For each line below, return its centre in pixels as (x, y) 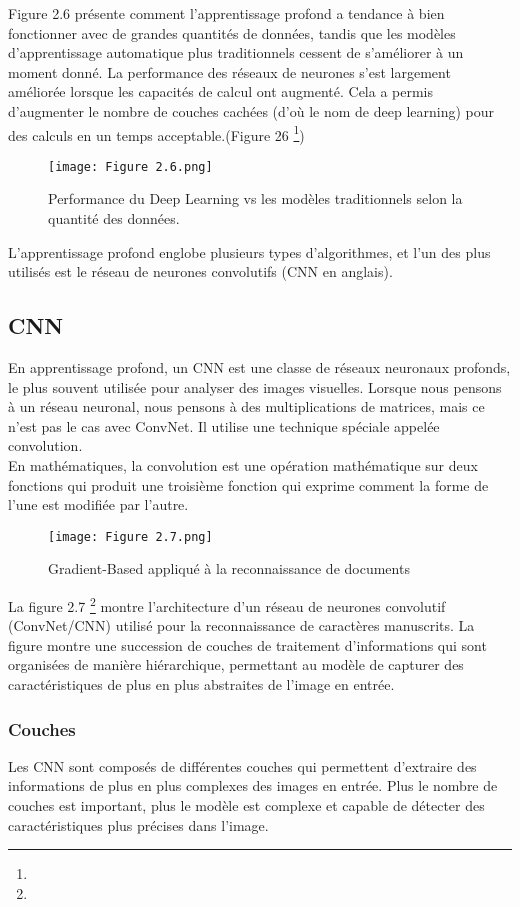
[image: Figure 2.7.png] (130, 536)
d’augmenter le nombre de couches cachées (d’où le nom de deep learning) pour (251, 110)
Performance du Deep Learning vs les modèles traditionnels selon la (255, 198)
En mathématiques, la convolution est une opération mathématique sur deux (243, 465)
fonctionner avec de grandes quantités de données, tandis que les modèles (232, 32)
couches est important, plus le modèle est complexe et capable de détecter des (246, 805)
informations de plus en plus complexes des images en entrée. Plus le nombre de (253, 785)
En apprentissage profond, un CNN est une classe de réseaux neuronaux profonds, (259, 367)
